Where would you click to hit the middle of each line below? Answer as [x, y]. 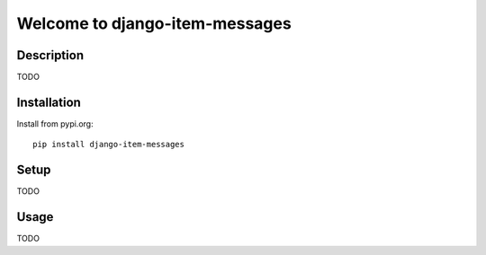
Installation [49, 102]
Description [50, 55]
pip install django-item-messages [108, 145]
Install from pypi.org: [55, 123]
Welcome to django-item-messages [154, 23]
